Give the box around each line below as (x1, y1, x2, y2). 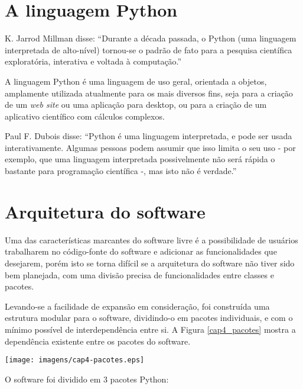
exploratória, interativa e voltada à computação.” (5, 55, 182, 67)
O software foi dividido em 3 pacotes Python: (5, 372, 169, 385)
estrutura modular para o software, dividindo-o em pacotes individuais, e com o (5, 311, 293, 324)
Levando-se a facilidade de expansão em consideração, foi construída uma (5, 300, 270, 312)
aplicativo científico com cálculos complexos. (5, 110, 165, 122)
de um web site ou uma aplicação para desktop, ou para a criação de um (5, 98, 267, 111)
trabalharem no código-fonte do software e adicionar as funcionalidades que (5, 245, 277, 258)
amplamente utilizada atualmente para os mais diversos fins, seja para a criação (5, 86, 293, 99)
